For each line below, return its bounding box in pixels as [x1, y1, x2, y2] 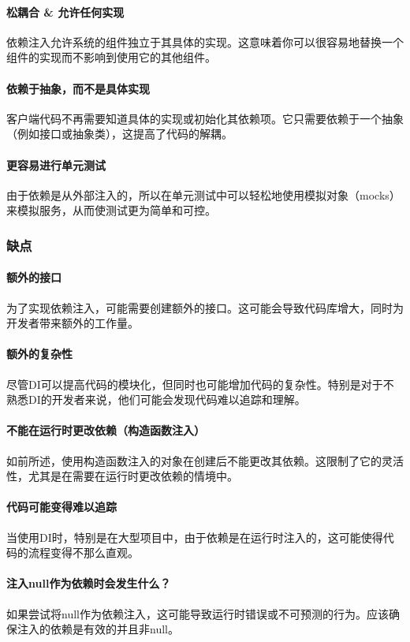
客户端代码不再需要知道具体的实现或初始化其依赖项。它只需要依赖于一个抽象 [6, 110, 404, 126]
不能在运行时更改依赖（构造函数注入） [6, 422, 205, 439]
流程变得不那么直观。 [28, 544, 139, 561]
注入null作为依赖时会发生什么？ [6, 575, 171, 592]
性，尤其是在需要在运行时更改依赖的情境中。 [6, 468, 238, 484]
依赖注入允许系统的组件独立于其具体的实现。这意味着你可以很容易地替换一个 [6, 33, 404, 50]
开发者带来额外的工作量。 [6, 315, 139, 331]
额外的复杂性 [6, 345, 73, 362]
